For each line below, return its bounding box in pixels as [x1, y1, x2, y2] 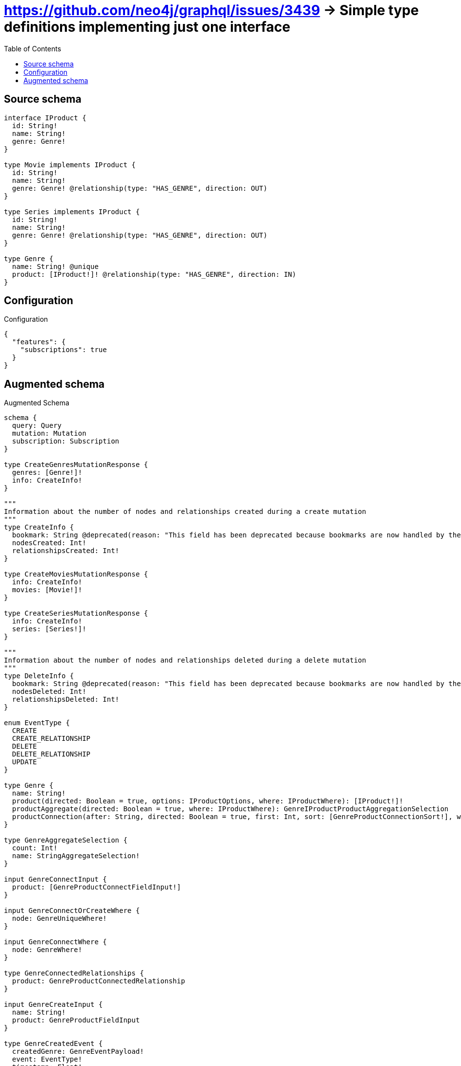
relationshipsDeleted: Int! [12, 695, 120, 704]
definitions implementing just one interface [4, 19, 291, 35]
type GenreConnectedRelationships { [4, 969, 144, 977]
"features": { [12, 338, 66, 346]
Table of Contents [4, 44, 62, 53]
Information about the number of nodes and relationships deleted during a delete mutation [4, 656, 366, 665]
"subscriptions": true [20, 346, 107, 354]
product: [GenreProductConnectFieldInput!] [12, 883, 181, 891]
